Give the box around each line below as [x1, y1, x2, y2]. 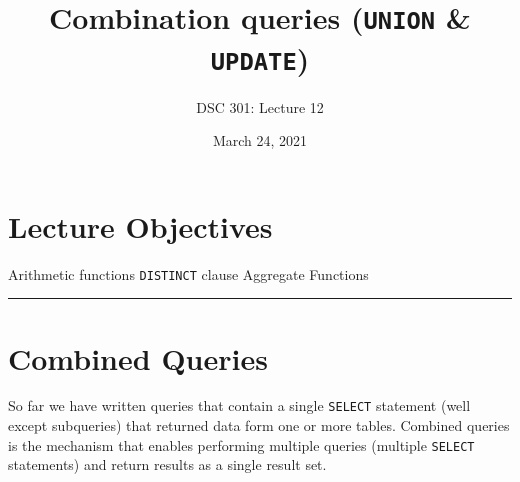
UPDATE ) [210, 37, 310, 78]
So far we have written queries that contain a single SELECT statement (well [8, 395, 471, 416]
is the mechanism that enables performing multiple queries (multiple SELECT [8, 434, 475, 455]
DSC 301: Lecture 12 [196, 96, 324, 117]
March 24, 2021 [212, 130, 308, 151]
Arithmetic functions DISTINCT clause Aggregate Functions [8, 263, 369, 284]
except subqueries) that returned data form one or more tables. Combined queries [8, 415, 510, 436]
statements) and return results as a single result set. [8, 454, 327, 475]
